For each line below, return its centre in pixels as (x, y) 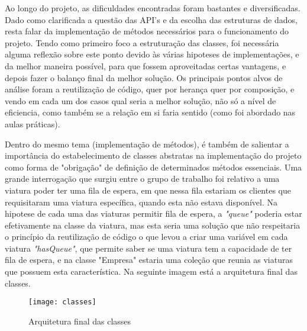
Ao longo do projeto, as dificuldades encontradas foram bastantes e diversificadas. (153, 8)
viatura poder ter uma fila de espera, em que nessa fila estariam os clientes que (148, 190)
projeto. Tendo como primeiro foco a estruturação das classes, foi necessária (142, 42)
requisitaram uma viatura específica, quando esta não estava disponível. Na (141, 202)
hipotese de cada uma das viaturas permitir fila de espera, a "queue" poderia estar (153, 213)
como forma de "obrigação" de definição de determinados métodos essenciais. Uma (153, 167)
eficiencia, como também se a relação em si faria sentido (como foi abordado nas (150, 112)
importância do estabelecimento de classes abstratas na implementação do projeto (153, 155)
